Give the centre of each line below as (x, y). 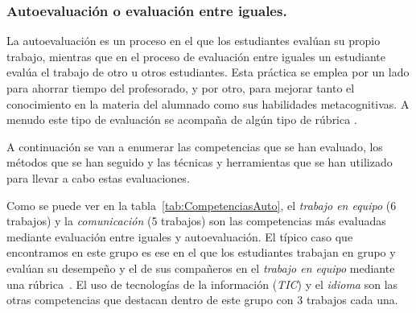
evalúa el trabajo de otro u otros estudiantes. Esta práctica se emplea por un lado (208, 72)
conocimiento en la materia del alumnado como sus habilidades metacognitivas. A (208, 103)
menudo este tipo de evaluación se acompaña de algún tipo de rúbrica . (182, 119)
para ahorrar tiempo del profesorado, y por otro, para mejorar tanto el (181, 88)
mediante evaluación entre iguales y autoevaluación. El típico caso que (180, 236)
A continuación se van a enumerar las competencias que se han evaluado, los (195, 146)
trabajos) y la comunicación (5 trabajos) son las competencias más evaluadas (196, 221)
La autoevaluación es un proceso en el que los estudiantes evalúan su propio (194, 41)
